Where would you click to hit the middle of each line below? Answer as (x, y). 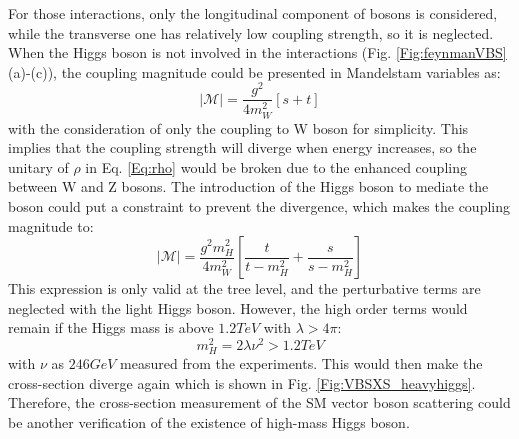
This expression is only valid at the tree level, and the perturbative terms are (244, 288)
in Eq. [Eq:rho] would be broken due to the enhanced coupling (276, 166)
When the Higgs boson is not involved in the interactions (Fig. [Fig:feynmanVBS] (257, 52)
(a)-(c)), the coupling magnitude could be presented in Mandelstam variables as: (254, 71)
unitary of (38, 166)
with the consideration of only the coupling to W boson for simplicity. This (238, 127)
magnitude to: (51, 225)
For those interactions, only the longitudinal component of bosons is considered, (253, 13)
